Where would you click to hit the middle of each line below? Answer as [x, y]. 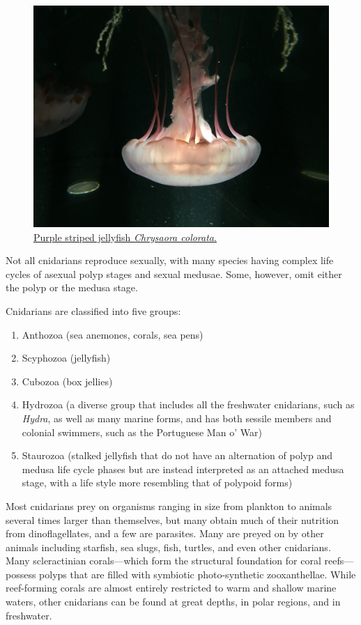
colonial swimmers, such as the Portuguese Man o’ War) [142, 432]
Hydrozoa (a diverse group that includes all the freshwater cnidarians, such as [188, 404]
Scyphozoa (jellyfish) [66, 358]
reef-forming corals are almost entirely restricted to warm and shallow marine [171, 588]
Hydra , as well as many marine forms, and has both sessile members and [177, 418]
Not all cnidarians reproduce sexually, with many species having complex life [170, 260]
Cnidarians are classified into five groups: [93, 310]
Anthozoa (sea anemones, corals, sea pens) [113, 334]
